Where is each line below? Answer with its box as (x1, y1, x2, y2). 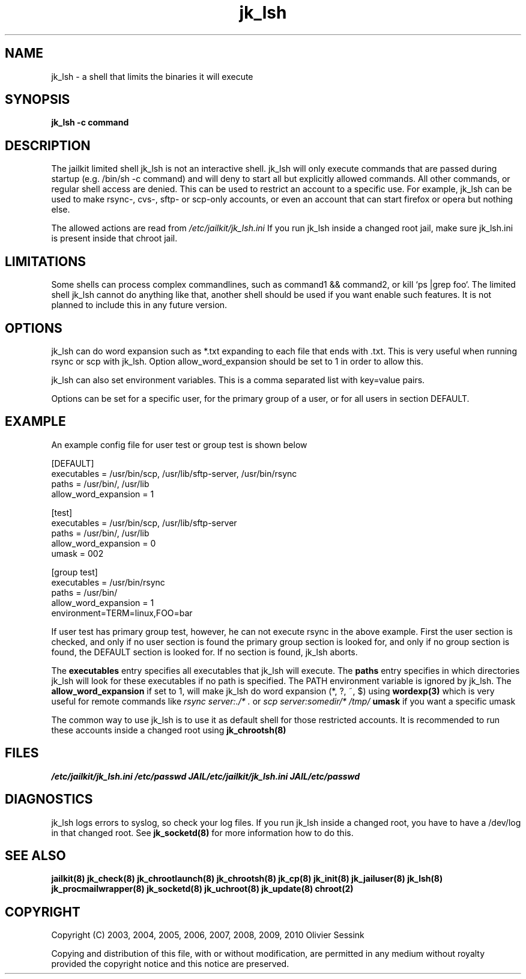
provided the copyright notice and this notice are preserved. (51, 959, 289, 969)
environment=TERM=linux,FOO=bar (51, 607, 193, 618)
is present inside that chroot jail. (51, 233, 178, 244)
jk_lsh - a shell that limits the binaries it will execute (51, 71, 253, 82)
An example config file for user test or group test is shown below (51, 439, 307, 450)
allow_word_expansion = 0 (51, 538, 156, 548)
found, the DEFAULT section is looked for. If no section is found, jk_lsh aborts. (51, 646, 358, 657)
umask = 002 (51, 548, 104, 559)
